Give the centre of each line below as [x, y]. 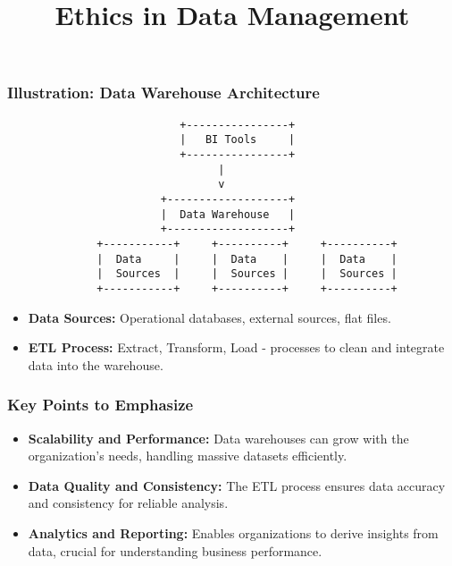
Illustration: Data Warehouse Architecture [163, 93]
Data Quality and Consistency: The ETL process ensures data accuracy [237, 485]
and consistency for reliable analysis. [128, 503]
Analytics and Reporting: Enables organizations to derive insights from [233, 532]
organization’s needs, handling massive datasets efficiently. [188, 456]
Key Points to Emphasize [100, 405]
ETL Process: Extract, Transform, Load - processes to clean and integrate [236, 347]
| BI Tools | [238, 140]
